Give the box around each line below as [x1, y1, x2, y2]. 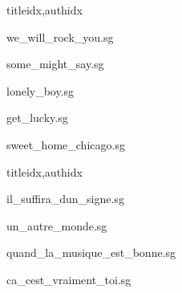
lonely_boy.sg [6, 82, 75, 99]
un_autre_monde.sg [6, 217, 107, 234]
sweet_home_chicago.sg [6, 136, 125, 153]
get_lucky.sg [6, 109, 68, 126]
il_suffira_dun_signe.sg [6, 190, 124, 207]
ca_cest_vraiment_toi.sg [6, 271, 131, 287]
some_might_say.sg [6, 55, 104, 72]
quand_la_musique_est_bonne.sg [6, 244, 176, 261]
